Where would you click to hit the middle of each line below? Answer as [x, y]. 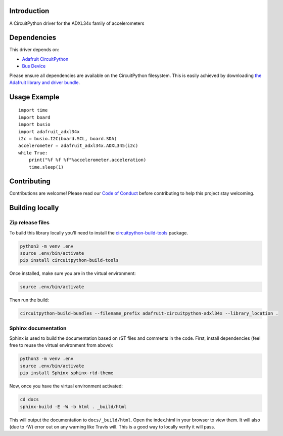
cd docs [29, 400]
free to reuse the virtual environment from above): [61, 345]
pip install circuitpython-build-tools [69, 260]
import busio [34, 125]
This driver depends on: [34, 50]
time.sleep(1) [46, 167]
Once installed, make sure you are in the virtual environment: [73, 273]
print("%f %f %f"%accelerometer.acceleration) [87, 160]
